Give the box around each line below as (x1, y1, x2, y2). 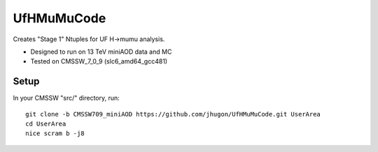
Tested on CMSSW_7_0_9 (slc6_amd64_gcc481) (30, 57, 168, 66)
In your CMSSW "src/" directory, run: (13, 94, 120, 102)
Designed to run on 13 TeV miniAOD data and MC (30, 47, 172, 56)
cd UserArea (25, 120, 66, 128)
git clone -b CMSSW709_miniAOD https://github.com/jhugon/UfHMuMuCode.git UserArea (25, 110, 321, 118)
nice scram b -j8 (25, 130, 85, 137)
